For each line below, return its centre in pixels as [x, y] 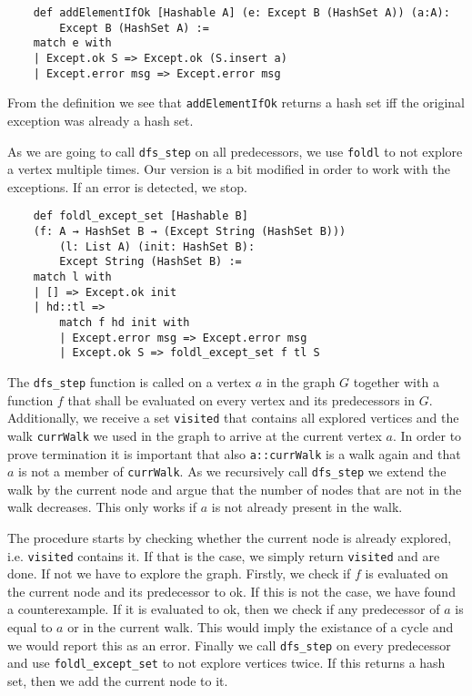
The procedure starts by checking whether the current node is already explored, [230, 537]
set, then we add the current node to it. [118, 680]
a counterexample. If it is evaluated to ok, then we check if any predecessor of [224, 609]
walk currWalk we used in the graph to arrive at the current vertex [195, 435]
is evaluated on [407, 573]
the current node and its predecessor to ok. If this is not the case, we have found [231, 591]
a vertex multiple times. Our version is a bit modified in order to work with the [229, 169]
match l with [72, 277]
